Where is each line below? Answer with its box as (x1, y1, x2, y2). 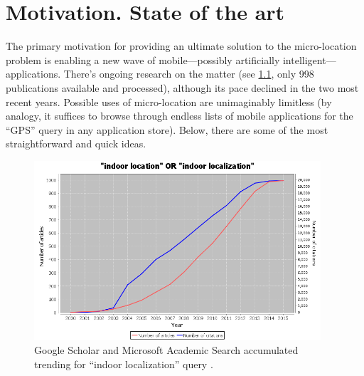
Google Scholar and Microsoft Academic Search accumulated (34, 342, 299, 357)
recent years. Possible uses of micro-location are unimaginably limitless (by (6, 94, 332, 109)
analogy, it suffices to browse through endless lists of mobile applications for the (6, 108, 353, 123)
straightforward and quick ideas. (6, 136, 146, 151)
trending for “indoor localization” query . (34, 356, 213, 371)
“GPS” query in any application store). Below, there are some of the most (6, 122, 328, 137)
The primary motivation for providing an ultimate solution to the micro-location (6, 38, 357, 53)
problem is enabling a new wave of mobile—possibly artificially (6, 52, 280, 67)
